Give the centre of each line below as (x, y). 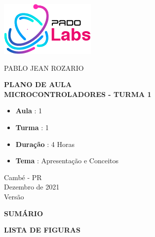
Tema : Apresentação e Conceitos (67, 161)
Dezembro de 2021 (32, 187)
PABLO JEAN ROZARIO (44, 68)
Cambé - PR (23, 177)
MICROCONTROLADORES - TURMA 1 (78, 94)
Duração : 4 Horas (45, 144)
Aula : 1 (29, 111)
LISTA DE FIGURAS (42, 230)
